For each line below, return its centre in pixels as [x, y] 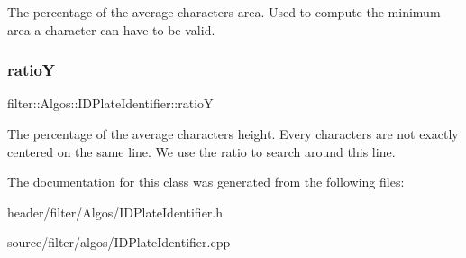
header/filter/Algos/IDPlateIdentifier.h [115, 212]
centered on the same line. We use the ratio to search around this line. [201, 151]
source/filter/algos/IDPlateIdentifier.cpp [119, 242]
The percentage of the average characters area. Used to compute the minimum [224, 12]
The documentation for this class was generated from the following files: [206, 182]
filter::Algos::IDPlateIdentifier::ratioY [110, 103]
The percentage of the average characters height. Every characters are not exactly [233, 134]
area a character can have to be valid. [111, 29]
